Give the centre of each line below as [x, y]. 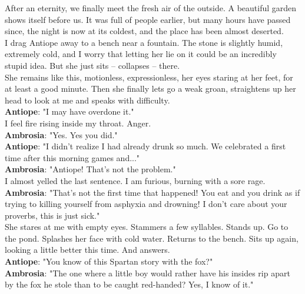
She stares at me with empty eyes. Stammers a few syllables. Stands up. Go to [147, 227]
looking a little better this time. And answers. [87, 250]
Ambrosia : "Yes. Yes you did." [61, 134]
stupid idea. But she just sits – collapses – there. [92, 65]
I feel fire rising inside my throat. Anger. [78, 123]
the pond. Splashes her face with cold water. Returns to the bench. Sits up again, [152, 238]
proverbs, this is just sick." [52, 215]
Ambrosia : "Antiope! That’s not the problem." [90, 169]
